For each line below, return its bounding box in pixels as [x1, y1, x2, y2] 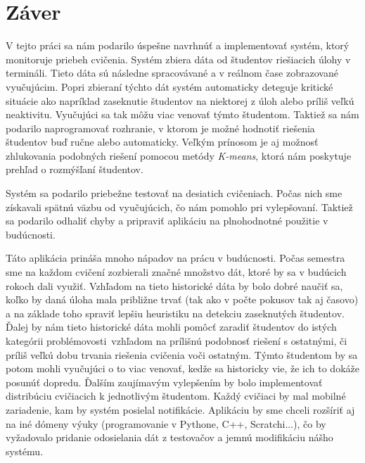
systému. [6, 443, 44, 458]
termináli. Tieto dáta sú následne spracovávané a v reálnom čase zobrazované [6, 65, 338, 80]
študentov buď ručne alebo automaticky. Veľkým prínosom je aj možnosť [6, 134, 319, 149]
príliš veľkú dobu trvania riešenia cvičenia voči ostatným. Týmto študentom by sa [6, 347, 358, 362]
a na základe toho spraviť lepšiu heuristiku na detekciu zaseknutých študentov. [6, 305, 345, 320]
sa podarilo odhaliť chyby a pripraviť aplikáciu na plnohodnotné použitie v [6, 213, 328, 228]
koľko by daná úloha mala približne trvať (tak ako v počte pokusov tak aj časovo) [6, 292, 359, 307]
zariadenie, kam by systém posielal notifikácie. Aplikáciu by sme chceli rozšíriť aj [6, 402, 355, 417]
